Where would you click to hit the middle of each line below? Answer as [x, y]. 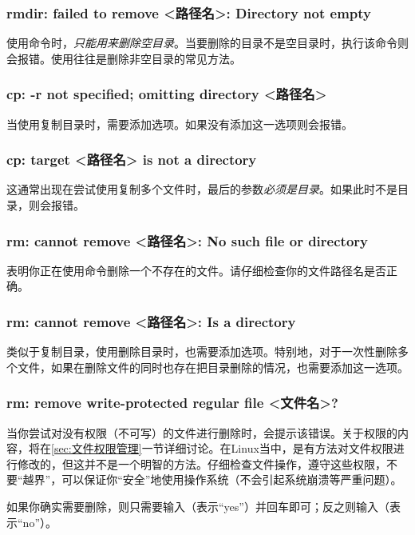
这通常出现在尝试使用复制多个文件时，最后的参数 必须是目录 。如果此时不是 [202, 189]
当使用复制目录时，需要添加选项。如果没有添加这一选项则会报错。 [180, 124]
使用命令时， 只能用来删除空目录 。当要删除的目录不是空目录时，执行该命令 [202, 43]
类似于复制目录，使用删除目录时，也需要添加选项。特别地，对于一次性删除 [202, 351]
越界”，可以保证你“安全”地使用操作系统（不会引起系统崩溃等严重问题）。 [212, 479]
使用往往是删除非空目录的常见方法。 [146, 58]
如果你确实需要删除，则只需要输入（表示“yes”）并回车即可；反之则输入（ [198, 507]
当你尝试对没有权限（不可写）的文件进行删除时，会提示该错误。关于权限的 [202, 432]
